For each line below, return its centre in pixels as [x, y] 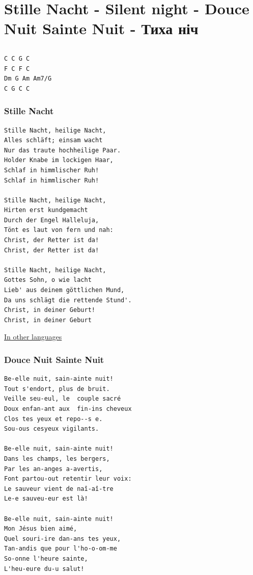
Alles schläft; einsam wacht [53, 140]
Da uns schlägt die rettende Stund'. [68, 300]
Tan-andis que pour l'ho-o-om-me [61, 549]
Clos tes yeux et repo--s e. [53, 419]
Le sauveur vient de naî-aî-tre [59, 489]
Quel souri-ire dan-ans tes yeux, [63, 539]
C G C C [17, 88]
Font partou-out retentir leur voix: [68, 479]
